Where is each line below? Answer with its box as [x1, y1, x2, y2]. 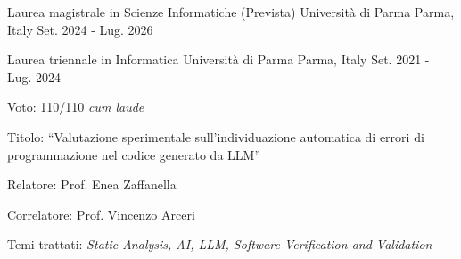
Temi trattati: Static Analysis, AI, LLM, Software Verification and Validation [7, 235, 432, 254]
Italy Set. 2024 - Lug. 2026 [7, 20, 153, 38]
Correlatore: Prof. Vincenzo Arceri [7, 205, 195, 223]
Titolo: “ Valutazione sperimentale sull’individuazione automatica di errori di [7, 127, 424, 146]
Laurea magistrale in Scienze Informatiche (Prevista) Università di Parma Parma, [7, 3, 455, 21]
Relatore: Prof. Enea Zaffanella [7, 175, 177, 194]
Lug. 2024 [7, 67, 62, 86]
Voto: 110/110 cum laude [7, 97, 144, 116]
